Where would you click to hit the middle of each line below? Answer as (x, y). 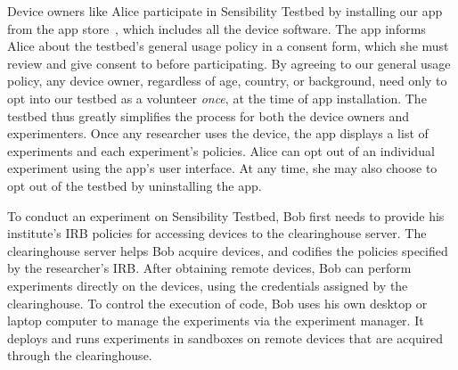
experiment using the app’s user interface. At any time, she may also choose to (222, 168)
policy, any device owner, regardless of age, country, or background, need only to (227, 81)
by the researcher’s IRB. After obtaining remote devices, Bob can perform (209, 268)
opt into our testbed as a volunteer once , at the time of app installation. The (217, 98)
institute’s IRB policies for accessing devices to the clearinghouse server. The (217, 233)
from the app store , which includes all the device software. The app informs (217, 28)
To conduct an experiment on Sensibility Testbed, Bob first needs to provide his (226, 215)
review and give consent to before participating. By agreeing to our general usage (229, 63)
